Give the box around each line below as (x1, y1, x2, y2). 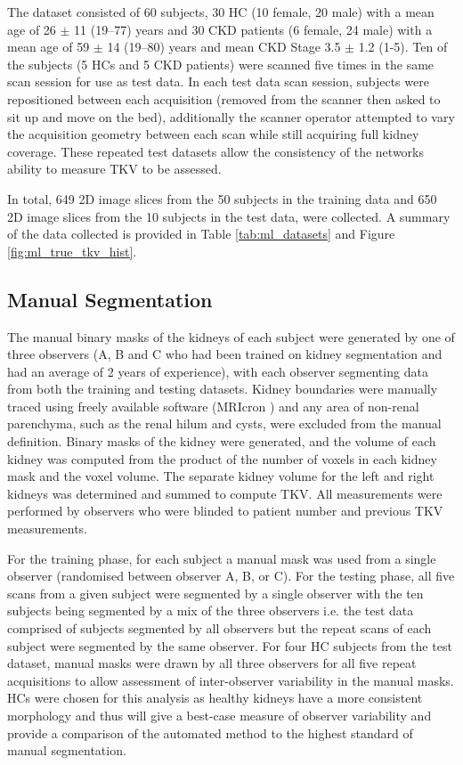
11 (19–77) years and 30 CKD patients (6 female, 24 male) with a (74, 20, 433, 38)
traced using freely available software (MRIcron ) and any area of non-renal (7, 396, 419, 415)
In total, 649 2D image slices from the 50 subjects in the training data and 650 (7, 189, 437, 208)
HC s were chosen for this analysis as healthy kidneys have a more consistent (7, 688, 423, 707)
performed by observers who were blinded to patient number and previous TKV (7, 501, 443, 520)
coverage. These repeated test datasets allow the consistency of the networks (7, 142, 425, 160)
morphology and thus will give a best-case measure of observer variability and (7, 705, 432, 724)
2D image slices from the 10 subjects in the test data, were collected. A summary (7, 207, 451, 225)
